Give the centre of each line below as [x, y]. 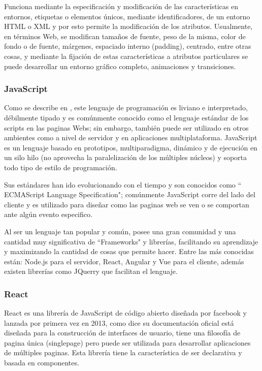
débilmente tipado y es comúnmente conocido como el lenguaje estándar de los [126, 117]
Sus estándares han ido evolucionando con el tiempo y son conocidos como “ [123, 184]
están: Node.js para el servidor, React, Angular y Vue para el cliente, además [124, 261]
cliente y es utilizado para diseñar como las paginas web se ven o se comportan [127, 204]
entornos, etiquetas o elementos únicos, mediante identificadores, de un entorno [127, 16]
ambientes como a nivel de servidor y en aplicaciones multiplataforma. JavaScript [131, 137]
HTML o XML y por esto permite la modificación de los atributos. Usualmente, [128, 26]
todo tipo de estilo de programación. [61, 167]
